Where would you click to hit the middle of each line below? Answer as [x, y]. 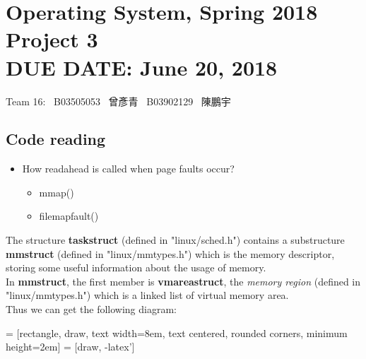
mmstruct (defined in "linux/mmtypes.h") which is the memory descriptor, [170, 253]
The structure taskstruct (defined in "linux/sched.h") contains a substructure [175, 240]
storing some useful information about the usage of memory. [136, 267]
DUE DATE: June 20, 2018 [142, 67]
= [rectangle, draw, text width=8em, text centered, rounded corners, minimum [177, 332]
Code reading [56, 139]
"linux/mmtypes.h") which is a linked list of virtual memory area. [147, 295]
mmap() [57, 192]
